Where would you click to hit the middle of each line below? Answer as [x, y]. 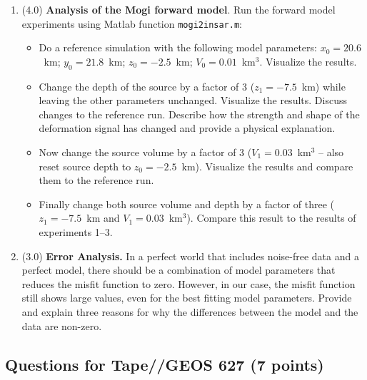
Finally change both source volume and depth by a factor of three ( [186, 204]
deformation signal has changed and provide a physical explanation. [187, 128]
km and [103, 218]
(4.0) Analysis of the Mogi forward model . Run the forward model [179, 9]
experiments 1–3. [76, 231]
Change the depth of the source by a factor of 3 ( [147, 86]
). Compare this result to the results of [271, 218]
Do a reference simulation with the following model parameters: [178, 47]
